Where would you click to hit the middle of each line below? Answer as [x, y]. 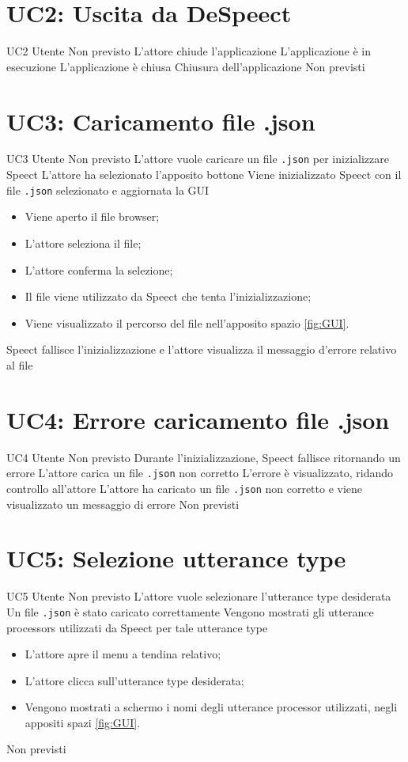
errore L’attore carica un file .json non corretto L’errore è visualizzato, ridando [200, 473]
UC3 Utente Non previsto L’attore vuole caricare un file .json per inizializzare [198, 159]
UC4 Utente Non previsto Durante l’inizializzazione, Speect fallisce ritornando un [204, 457]
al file [20, 364]
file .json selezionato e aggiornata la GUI [108, 190]
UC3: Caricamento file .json [161, 121]
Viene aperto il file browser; [92, 216]
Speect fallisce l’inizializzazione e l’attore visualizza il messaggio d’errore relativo [202, 349]
